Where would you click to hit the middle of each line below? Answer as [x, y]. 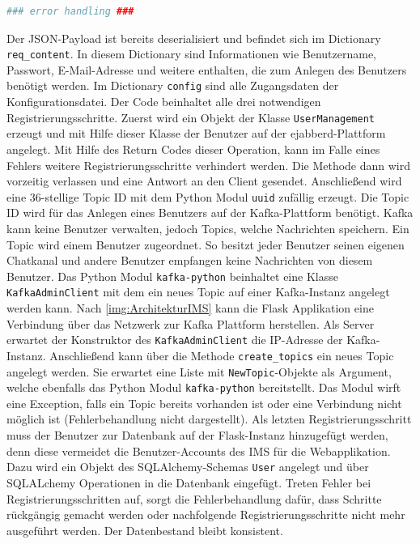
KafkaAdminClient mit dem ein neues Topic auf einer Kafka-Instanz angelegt [198, 292]
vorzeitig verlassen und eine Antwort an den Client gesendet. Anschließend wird [204, 181]
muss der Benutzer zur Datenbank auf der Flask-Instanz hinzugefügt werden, [197, 435]
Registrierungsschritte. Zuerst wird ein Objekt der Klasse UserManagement [191, 117]
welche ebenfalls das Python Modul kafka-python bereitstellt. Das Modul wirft [204, 387]
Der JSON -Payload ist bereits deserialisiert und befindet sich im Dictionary [194, 38]
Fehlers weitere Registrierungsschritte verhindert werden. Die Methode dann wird [209, 165]
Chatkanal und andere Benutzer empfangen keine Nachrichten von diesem [190, 260]
